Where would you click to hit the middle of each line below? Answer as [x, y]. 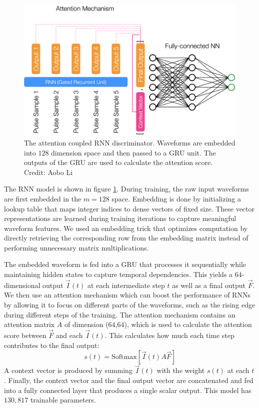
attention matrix [29, 324]
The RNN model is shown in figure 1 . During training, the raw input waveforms [126, 189]
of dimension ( [86, 324]
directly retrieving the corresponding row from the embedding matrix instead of [126, 238]
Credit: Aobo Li [48, 172]
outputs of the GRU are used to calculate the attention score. [118, 162]
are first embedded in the [43, 198]
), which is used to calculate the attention [188, 324]
